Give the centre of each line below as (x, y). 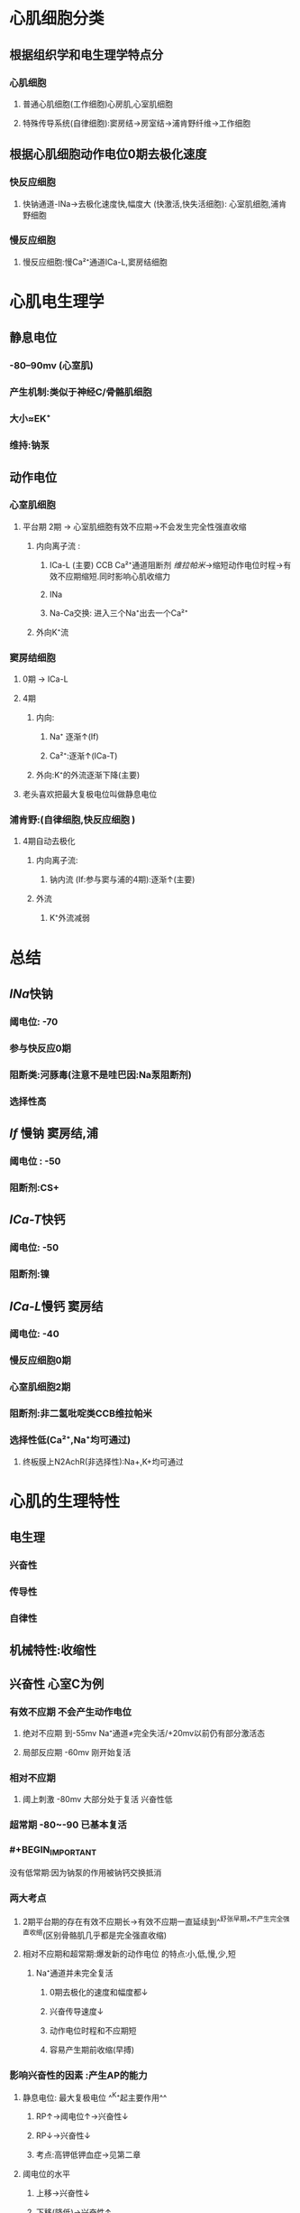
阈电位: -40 (35, 1334)
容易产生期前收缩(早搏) (92, 2050)
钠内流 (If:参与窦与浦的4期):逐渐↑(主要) (122, 879)
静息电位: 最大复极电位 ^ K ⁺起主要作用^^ (95, 2097)
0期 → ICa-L (45, 679)
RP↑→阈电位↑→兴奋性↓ (82, 2116)
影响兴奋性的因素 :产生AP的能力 (78, 2076)
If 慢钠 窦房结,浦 (54, 1134)
